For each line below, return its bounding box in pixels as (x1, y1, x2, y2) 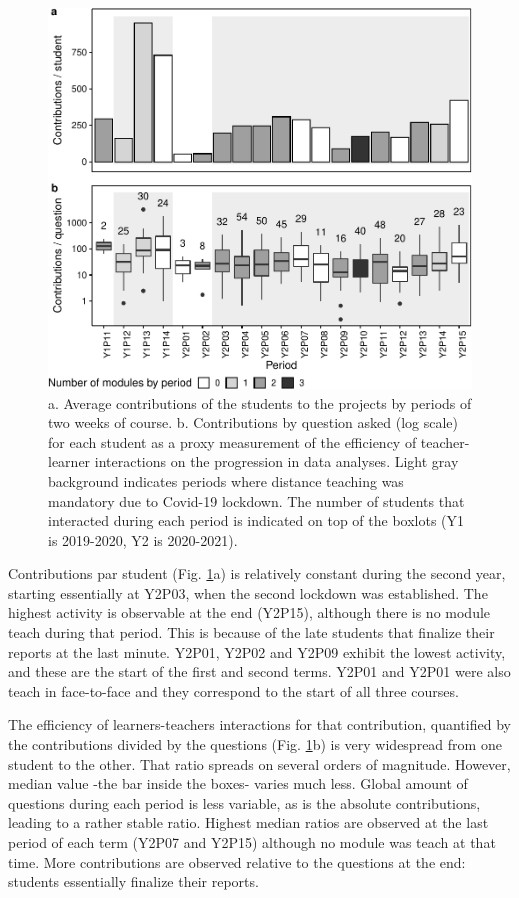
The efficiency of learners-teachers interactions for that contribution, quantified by (8, 714, 511, 735)
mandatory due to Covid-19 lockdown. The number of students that (48, 490, 465, 511)
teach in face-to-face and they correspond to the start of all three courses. (8, 680, 459, 701)
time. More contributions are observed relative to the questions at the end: (8, 851, 466, 872)
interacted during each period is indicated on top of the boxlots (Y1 (48, 510, 465, 531)
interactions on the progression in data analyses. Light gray (94, 451, 459, 472)
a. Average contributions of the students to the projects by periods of (48, 392, 472, 413)
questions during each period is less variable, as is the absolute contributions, (8, 792, 481, 813)
